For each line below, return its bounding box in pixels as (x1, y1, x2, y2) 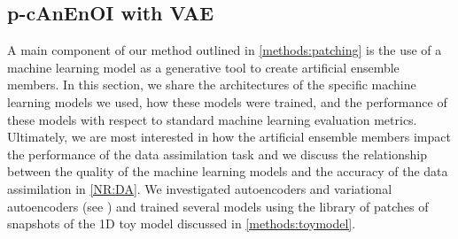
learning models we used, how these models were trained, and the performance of (7, 92, 447, 111)
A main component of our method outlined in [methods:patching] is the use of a (7, 41, 442, 59)
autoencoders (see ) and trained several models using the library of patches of (7, 197, 429, 215)
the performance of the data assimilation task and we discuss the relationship (7, 144, 427, 163)
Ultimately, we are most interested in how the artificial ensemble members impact (7, 127, 451, 146)
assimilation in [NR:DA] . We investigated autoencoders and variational (7, 179, 392, 197)
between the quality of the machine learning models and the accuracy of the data (7, 162, 448, 181)
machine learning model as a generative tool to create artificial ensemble (7, 58, 400, 76)
